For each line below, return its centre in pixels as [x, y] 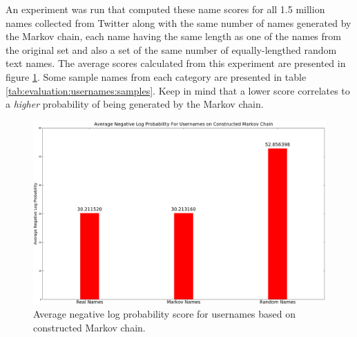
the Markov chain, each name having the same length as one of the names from [173, 36]
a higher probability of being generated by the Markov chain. [135, 104]
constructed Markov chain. [89, 327]
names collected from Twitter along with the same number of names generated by [178, 22]
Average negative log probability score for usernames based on [165, 314]
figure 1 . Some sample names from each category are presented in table [156, 76]
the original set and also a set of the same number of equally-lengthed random [171, 49]
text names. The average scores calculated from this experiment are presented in [176, 63]
